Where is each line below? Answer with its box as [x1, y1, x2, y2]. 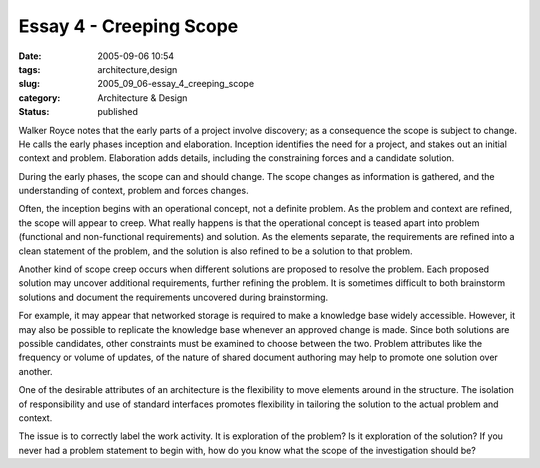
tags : [18, 63, 41, 75]
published [97, 106, 139, 118]
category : [18, 91, 61, 104]
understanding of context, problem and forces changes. [18, 185, 249, 197]
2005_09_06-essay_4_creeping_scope [97, 78, 255, 90]
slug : [18, 78, 40, 90]
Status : [18, 106, 50, 118]
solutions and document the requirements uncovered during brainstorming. [18, 291, 329, 303]
